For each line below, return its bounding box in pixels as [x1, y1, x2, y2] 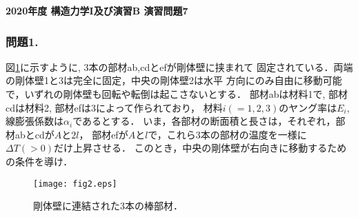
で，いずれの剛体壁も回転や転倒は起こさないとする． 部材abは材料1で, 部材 [6, 87, 348, 101]
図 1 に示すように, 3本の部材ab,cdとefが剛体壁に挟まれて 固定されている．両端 [6, 59, 353, 74]
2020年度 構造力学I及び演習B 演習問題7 [6, 3, 188, 17]
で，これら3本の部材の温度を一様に [148, 127, 307, 141]
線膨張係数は [6, 114, 63, 128]
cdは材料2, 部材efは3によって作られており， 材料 [6, 100, 223, 114]
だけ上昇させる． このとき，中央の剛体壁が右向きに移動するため [53, 141, 347, 155]
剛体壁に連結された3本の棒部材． [33, 198, 183, 213]
